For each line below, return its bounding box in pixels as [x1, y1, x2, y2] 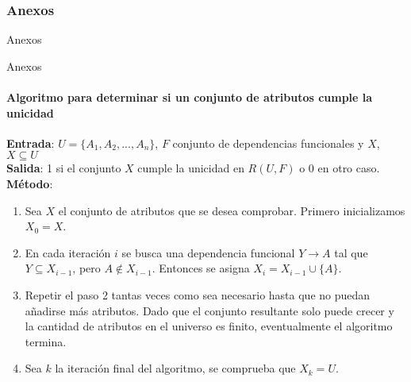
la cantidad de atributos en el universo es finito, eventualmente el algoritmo [25, 318, 393, 334]
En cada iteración [25, 244, 111, 260]
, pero [72, 260, 101, 276]
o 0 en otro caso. [299, 160, 380, 176]
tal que [334, 244, 368, 260]
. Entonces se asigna [152, 260, 250, 276]
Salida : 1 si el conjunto [6, 160, 121, 176]
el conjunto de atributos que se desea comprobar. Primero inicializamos [58, 202, 405, 218]
